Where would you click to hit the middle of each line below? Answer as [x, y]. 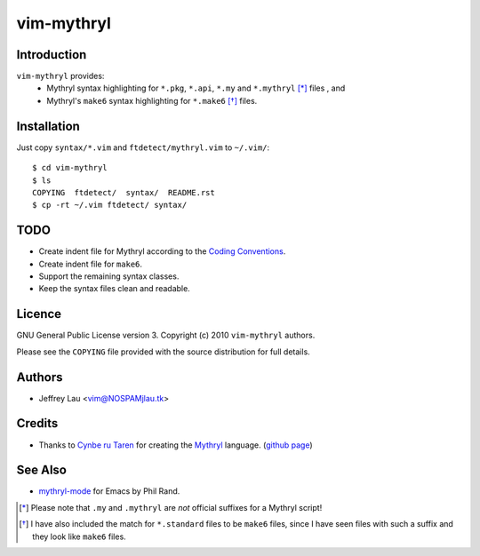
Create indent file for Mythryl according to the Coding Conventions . [162, 251]
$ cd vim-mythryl [70, 168]
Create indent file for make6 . [90, 264]
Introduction [52, 55]
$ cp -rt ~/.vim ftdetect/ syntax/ [110, 205]
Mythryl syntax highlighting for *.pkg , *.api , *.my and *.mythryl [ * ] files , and [196, 88]
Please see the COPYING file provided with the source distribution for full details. [163, 352]
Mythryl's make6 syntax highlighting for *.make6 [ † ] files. [152, 100]
